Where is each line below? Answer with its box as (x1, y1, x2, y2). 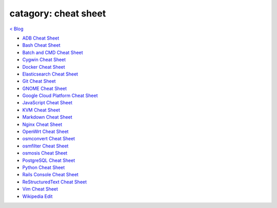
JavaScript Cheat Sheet (22, 100, 73, 106)
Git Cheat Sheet (22, 78, 56, 84)
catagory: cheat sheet (9, 8, 106, 19)
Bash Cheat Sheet (22, 42, 61, 48)
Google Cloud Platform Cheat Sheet (22, 92, 98, 99)
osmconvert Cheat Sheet (22, 136, 75, 142)
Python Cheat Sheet (22, 164, 65, 171)
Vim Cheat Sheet (22, 186, 58, 192)
